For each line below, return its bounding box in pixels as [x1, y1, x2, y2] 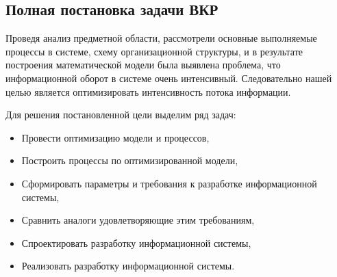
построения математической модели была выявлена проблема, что [5, 57, 281, 72]
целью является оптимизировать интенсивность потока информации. [5, 84, 291, 98]
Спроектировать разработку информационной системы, [21, 235, 251, 250]
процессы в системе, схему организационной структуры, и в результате [5, 44, 303, 58]
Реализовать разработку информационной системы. [21, 259, 235, 273]
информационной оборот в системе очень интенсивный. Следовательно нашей [5, 70, 332, 85]
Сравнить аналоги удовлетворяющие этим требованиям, [21, 213, 255, 227]
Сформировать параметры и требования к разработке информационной [21, 176, 317, 190]
